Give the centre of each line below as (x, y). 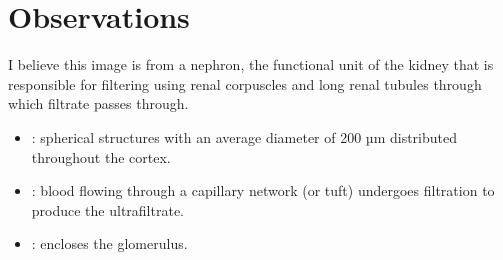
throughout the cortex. (101, 156)
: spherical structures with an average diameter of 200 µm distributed (244, 136)
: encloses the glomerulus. (109, 243)
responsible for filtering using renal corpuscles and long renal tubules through (245, 83)
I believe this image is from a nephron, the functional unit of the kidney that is (251, 64)
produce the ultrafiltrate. (108, 209)
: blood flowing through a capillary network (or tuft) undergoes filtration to (263, 190)
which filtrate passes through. (98, 103)
